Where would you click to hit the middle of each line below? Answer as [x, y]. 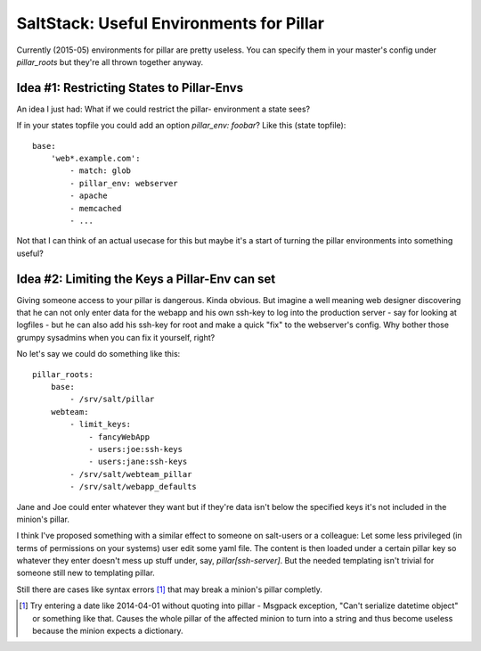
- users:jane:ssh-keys [138, 462]
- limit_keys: [101, 424]
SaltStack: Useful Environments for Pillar [171, 23]
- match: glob [101, 171]
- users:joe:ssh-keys [135, 449]
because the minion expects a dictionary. [108, 631]
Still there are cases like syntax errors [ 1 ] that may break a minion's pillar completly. [169, 589]
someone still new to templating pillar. [86, 573]
